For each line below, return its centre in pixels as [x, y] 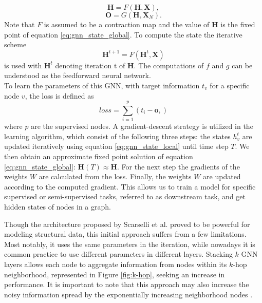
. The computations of [169, 65]
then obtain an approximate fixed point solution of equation [99, 156]
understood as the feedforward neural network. [78, 75]
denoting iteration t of [90, 65]
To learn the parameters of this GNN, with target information [102, 85]
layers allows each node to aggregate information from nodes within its [116, 264]
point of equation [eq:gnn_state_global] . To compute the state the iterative [123, 34]
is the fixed [238, 24]
